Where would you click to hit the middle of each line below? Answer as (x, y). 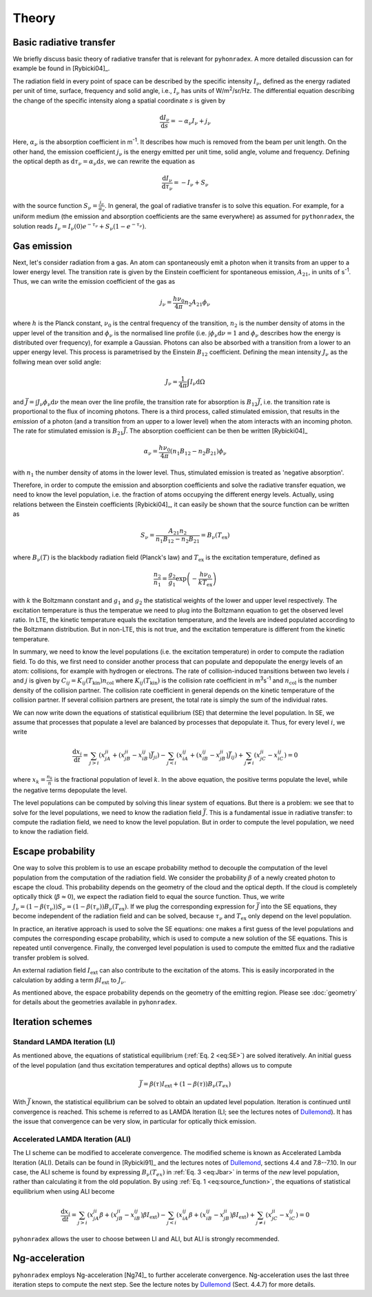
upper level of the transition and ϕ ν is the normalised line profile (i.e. (110, 334)
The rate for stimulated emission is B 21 (68, 432)
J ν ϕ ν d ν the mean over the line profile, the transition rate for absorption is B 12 (147, 403)
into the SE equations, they (299, 906)
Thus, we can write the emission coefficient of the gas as (94, 282)
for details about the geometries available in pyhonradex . (95, 1002)
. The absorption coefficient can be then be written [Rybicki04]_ (217, 430)
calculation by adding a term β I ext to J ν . (70, 980)
